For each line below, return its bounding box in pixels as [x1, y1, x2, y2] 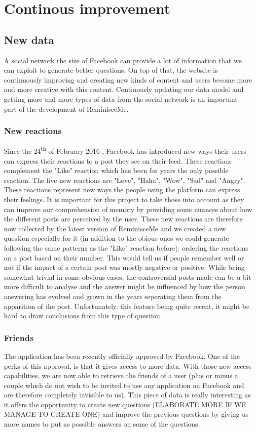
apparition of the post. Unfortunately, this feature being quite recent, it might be [4, 301, 250, 311]
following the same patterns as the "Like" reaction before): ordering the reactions [4, 242, 248, 253]
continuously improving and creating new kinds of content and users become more [4, 74, 252, 85]
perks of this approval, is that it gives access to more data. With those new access [4, 360, 252, 371]
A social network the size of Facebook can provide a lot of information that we [4, 55, 242, 65]
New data [4, 32, 54, 47]
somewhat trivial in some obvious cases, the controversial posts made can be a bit [4, 271, 252, 282]
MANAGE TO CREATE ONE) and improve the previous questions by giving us [4, 409, 249, 419]
